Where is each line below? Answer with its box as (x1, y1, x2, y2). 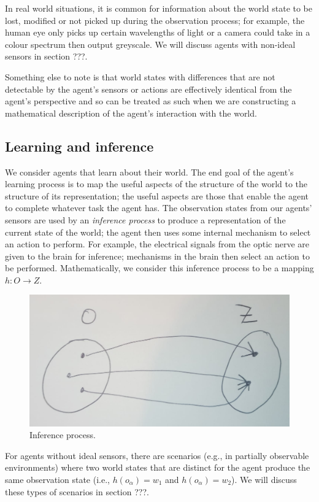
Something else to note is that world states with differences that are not (5, 70, 275, 83)
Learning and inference (5, 136, 154, 155)
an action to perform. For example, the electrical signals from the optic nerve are (5, 237, 310, 250)
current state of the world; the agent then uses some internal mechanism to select (5, 225, 311, 238)
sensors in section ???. (5, 50, 88, 63)
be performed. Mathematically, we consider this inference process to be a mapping (5, 261, 314, 274)
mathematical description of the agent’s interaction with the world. (5, 106, 257, 119)
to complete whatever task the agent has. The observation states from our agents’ (5, 201, 312, 214)
